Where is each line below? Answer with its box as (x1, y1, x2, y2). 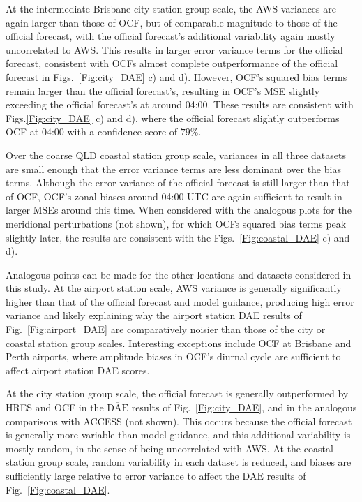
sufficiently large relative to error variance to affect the (6, 468, 239, 482)
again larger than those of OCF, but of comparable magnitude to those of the (6, 15, 338, 29)
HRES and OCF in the (6, 400, 104, 415)
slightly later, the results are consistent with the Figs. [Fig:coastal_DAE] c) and (6, 230, 350, 244)
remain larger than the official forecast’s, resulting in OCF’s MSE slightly (6, 83, 320, 98)
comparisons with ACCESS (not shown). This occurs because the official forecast (6, 413, 352, 428)
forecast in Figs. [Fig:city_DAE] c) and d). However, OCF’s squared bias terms (6, 69, 347, 84)
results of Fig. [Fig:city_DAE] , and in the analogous (131, 400, 357, 415)
